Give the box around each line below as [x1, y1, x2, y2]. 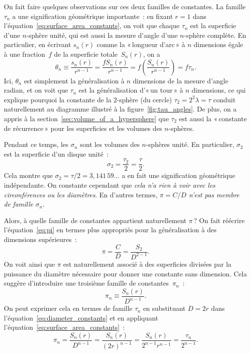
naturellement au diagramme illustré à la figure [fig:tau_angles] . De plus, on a [4, 104, 236, 114]
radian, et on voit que [4, 85, 68, 95]
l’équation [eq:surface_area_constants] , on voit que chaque [4, 20, 180, 31]
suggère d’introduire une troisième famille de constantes [4, 278, 169, 288]
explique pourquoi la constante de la [4, 94, 112, 104]
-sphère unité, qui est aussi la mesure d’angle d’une [26, 30, 178, 40]
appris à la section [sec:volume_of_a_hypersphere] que [4, 113, 169, 123]
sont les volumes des [80, 139, 140, 149]
